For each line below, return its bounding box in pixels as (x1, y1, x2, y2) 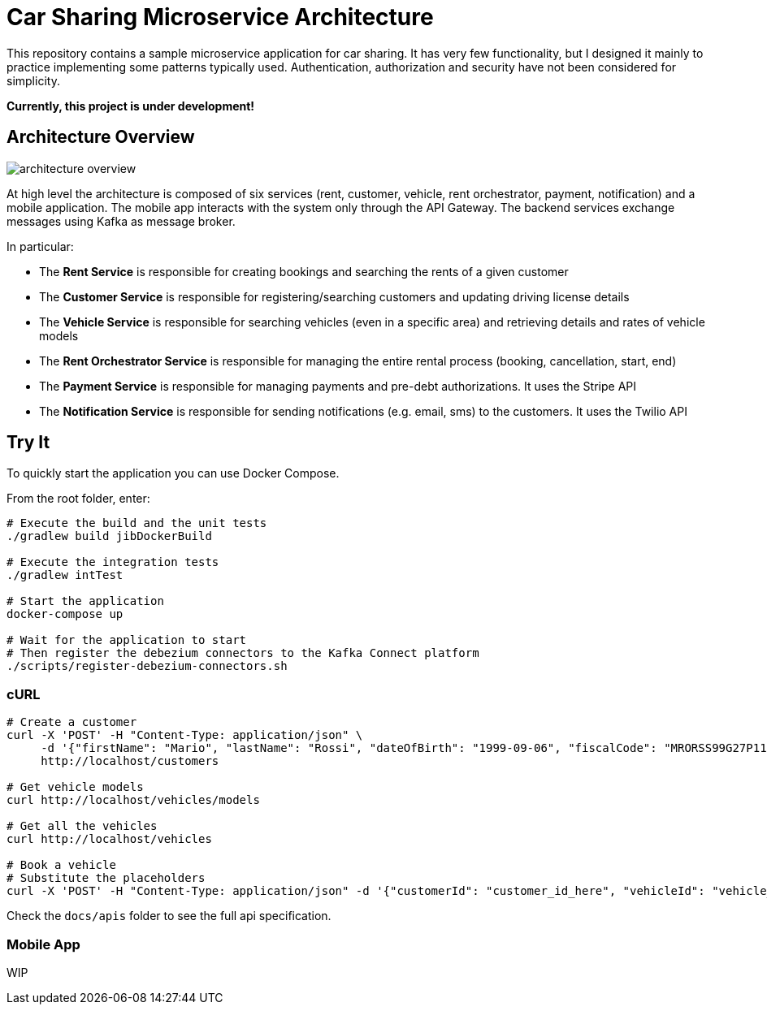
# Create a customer (6, 715, 137, 729)
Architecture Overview (6, 127, 195, 148)
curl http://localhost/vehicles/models (6, 793, 260, 807)
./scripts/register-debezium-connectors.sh (6, 659, 288, 673)
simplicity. (6, 73, 60, 88)
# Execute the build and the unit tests (6, 516, 267, 530)
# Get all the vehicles (6, 819, 158, 833)
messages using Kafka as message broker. (6, 214, 236, 228)
